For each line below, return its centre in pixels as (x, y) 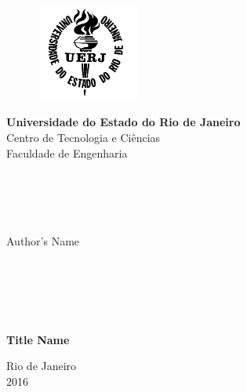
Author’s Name (43, 240)
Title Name (38, 339)
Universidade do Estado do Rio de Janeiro (123, 122)
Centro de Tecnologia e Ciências (84, 137)
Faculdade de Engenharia (67, 152)
